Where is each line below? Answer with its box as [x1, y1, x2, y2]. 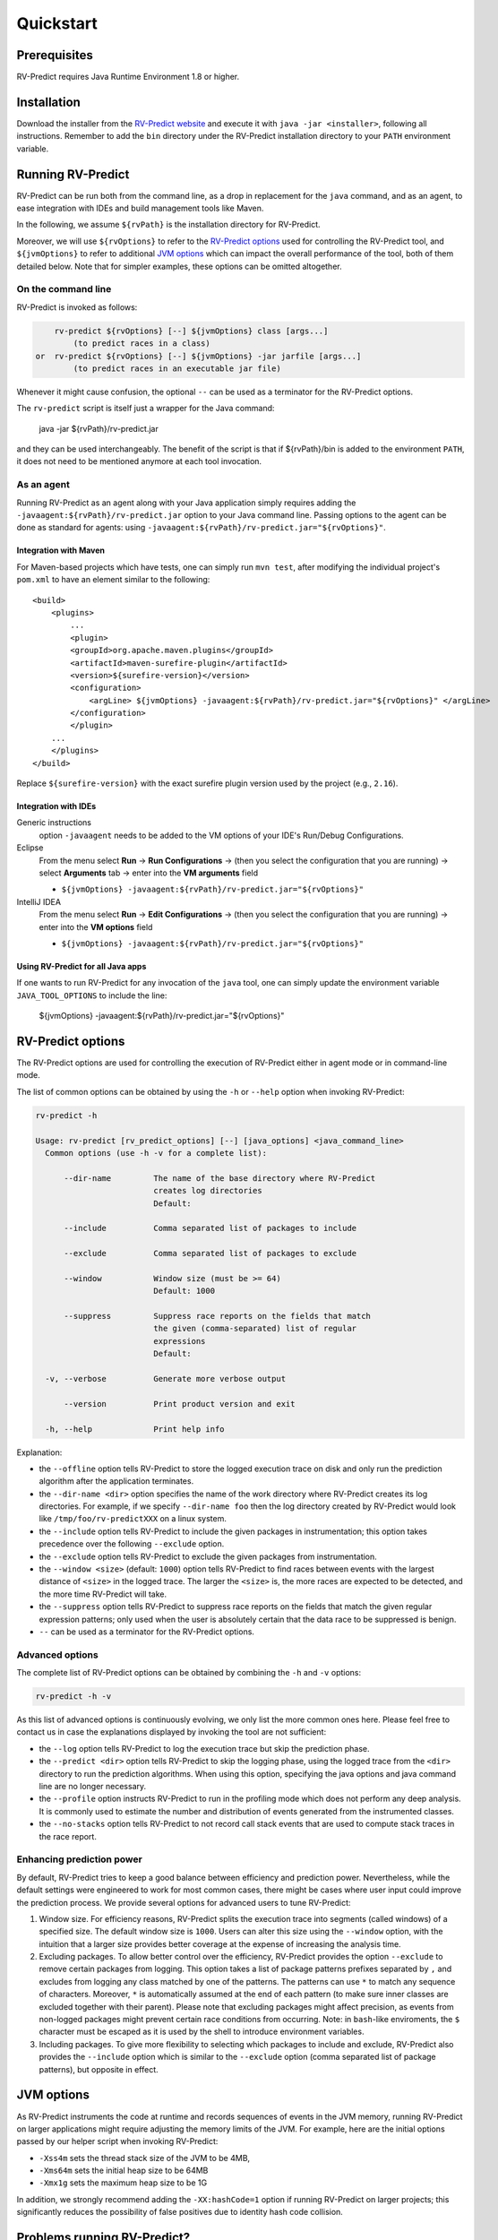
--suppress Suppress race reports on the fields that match [64, 1311, 372, 1322]
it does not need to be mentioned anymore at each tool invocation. [16, 456, 262, 467]
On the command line [16, 283, 112, 296]
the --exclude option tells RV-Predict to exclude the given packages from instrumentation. [39, 1551, 378, 1562]
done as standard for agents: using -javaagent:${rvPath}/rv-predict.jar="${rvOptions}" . [16, 522, 387, 533]
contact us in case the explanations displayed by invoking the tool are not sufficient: [16, 1727, 327, 1737]
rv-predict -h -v [35, 1692, 112, 1702]
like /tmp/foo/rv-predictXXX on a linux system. [39, 1513, 228, 1524]
